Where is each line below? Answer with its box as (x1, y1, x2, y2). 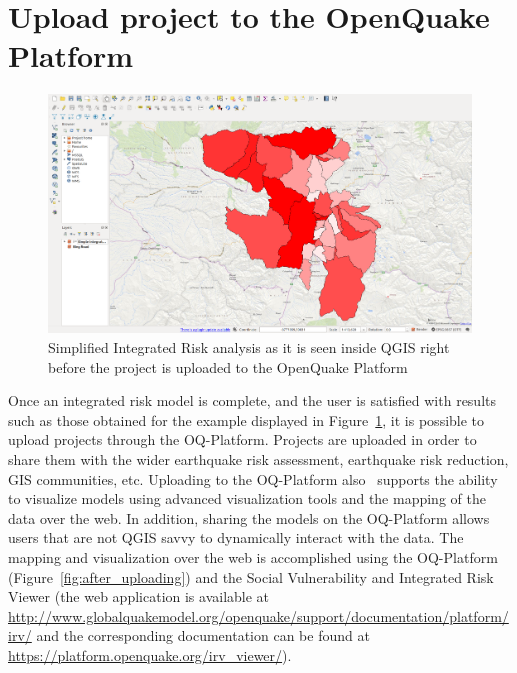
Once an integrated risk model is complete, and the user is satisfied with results (8, 390, 497, 411)
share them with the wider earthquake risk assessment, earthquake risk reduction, (8, 449, 509, 470)
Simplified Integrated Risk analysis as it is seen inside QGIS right (48, 337, 450, 358)
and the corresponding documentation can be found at (36, 625, 370, 646)
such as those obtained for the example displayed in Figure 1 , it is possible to (8, 409, 485, 430)
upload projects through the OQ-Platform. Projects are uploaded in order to (8, 429, 477, 450)
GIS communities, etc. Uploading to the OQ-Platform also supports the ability (8, 468, 498, 489)
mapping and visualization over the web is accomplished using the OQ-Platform (8, 546, 498, 567)
